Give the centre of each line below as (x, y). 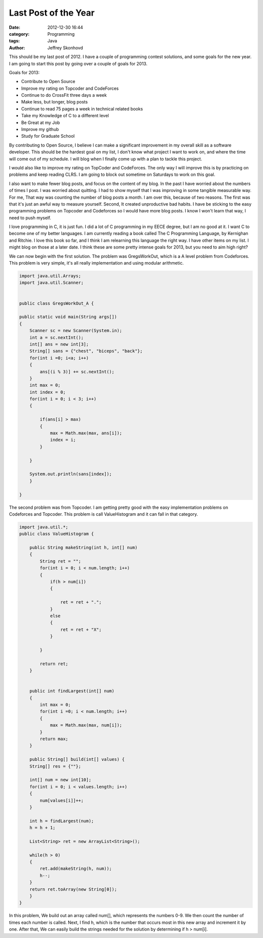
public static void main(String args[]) (68, 317)
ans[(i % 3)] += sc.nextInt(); (77, 372)
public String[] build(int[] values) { (77, 760)
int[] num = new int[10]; (60, 780)
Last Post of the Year (52, 13)
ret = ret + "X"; (81, 629)
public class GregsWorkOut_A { (57, 303)
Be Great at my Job (41, 123)
